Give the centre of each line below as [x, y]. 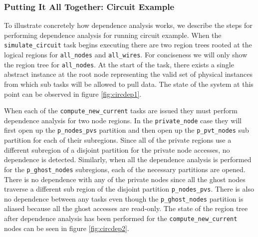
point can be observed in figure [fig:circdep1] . [73, 94]
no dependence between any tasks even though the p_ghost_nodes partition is [124, 198]
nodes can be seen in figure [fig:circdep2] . [67, 228]
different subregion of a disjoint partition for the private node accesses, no [117, 149]
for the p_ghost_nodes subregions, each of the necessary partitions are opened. [125, 169]
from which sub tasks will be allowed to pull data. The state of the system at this [129, 84]
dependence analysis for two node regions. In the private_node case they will [123, 120]
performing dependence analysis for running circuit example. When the [113, 35]
